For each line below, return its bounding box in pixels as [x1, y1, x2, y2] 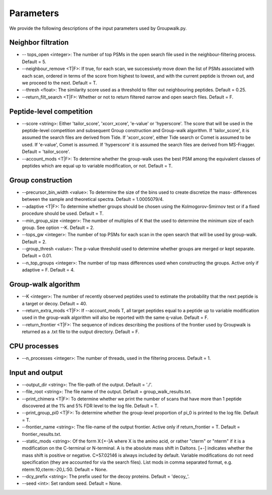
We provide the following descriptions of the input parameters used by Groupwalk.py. [9, 25, 187, 31]
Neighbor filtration [9, 38, 69, 47]
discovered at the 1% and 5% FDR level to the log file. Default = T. [22, 403, 159, 409]
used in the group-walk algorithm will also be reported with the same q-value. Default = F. [22, 314, 209, 320]
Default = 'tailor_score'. [22, 149, 71, 155]
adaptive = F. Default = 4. [22, 267, 75, 273]
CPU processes [9, 342, 59, 350]
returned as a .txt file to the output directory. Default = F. [22, 328, 140, 335]
